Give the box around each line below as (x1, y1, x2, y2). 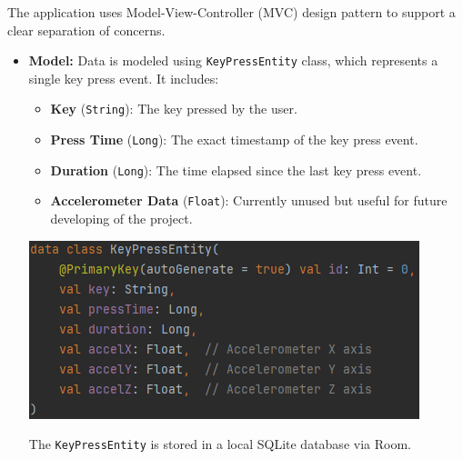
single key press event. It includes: (28, 68, 219, 87)
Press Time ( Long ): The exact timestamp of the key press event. (50, 130, 418, 149)
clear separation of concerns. (7, 20, 166, 39)
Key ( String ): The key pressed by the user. (50, 99, 297, 118)
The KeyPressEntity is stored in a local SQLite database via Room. (28, 434, 411, 454)
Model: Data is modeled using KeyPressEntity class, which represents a (28, 51, 438, 70)
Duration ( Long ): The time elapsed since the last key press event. (50, 160, 422, 179)
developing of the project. (50, 209, 193, 228)
